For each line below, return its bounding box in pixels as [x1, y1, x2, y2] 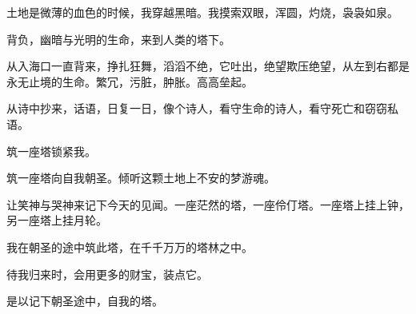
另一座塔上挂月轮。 [6, 212, 107, 229]
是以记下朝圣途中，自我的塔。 [6, 292, 163, 309]
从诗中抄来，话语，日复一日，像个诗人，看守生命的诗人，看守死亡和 [6, 100, 365, 117]
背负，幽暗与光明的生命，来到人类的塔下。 [6, 30, 230, 47]
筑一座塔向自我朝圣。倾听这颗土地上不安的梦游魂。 [6, 169, 275, 186]
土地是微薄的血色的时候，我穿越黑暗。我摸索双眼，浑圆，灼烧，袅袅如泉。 [6, 4, 398, 20]
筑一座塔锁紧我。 [6, 142, 96, 159]
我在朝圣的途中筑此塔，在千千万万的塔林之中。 [6, 238, 253, 255]
